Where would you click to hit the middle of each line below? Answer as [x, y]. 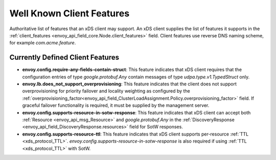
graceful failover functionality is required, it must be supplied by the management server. [116, 105]
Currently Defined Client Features [64, 58]
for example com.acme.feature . [43, 43]
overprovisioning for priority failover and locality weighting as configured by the [106, 91]
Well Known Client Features [70, 13]
